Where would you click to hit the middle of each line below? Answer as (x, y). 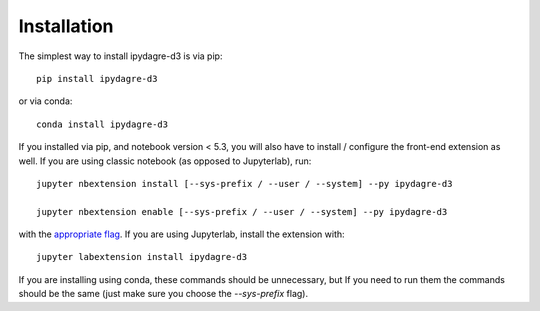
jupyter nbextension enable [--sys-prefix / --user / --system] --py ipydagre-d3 (242, 211)
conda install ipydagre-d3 (102, 124)
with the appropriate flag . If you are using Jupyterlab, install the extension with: (181, 234)
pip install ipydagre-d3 (97, 78)
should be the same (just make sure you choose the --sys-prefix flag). (163, 294)
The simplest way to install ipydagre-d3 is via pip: (120, 56)
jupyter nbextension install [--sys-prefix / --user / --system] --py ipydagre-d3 (244, 183)
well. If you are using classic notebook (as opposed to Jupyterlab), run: (165, 161)
